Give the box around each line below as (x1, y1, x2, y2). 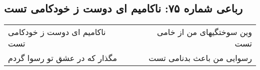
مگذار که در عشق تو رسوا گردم (8, 52, 117, 64)
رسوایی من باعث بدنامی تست (148, 52, 252, 64)
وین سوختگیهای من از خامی (156, 26, 252, 38)
